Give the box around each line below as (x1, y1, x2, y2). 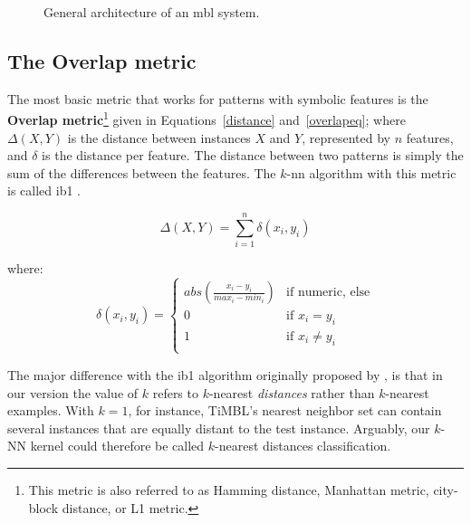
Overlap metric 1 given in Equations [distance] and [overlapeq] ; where (7, 108, 406, 129)
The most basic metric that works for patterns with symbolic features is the (7, 89, 428, 108)
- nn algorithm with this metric (286, 163, 457, 182)
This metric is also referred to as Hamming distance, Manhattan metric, (28, 480, 429, 499)
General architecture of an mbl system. (43, 3, 260, 21)
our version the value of (7, 383, 139, 402)
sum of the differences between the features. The (7, 163, 276, 182)
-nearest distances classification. (215, 436, 391, 455)
